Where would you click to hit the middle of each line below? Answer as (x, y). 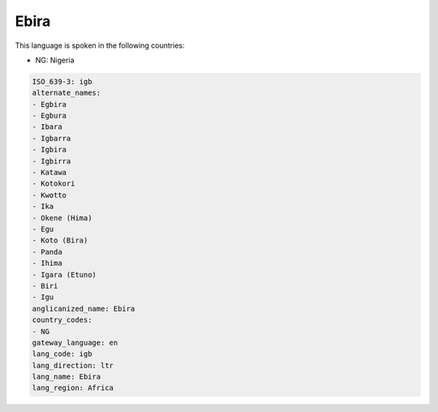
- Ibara (47, 127)
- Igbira (49, 150)
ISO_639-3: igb (62, 82)
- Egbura (49, 116)
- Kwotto (49, 195)
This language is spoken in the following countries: (100, 45)
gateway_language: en (75, 342)
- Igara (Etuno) (64, 275)
